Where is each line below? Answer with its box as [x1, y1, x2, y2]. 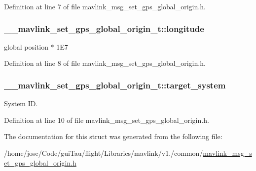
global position [4, 41, 48, 52]
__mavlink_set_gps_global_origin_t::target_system [4, 79, 226, 91]
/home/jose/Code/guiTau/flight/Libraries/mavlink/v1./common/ [4, 148, 203, 158]
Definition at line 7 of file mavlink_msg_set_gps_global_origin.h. [4, 1, 206, 11]
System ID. [4, 98, 38, 109]
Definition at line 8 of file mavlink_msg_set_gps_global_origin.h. [4, 58, 206, 68]
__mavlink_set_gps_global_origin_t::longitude [4, 22, 204, 34]
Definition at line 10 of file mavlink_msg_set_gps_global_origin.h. [4, 114, 209, 125]
